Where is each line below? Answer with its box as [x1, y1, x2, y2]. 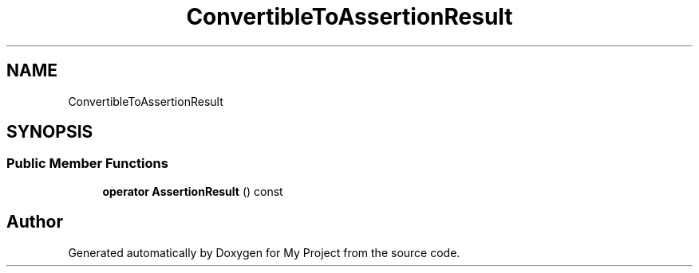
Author [6, 212, 63, 232]
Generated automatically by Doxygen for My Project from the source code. [68, 245, 460, 259]
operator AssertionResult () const [102, 184, 283, 198]
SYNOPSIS [6, 122, 93, 142]
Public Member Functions [6, 155, 168, 172]
